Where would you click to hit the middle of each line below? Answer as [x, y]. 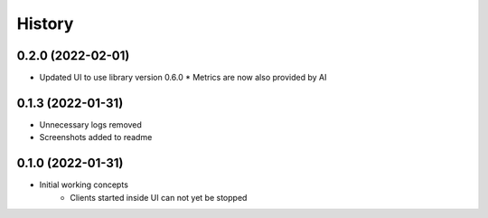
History [45, 24]
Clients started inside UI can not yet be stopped [159, 197]
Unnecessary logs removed [90, 124]
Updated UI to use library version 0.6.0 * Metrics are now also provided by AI [183, 78]
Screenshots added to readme [96, 137]
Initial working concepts [84, 185]
